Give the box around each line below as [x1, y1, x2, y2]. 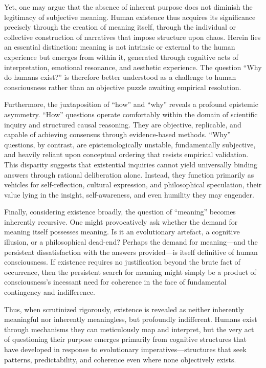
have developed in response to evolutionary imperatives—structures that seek [4, 344, 247, 354]
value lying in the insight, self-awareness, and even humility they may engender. [4, 189, 254, 200]
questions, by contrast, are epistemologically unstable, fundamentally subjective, [4, 139, 256, 149]
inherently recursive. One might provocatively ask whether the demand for [4, 216, 238, 227]
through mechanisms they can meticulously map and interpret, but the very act [4, 323, 254, 334]
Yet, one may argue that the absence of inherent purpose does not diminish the [4, 2, 253, 12]
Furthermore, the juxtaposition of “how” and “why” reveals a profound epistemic [4, 99, 258, 110]
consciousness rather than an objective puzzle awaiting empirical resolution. [4, 81, 241, 92]
